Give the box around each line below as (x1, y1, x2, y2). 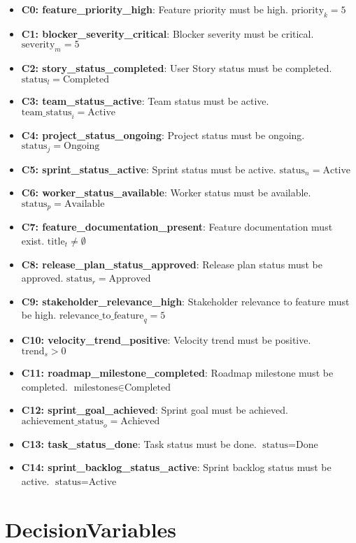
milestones (73, 382, 118, 393)
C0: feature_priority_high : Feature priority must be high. (21, 2, 288, 16)
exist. (21, 233, 45, 247)
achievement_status (21, 416, 104, 426)
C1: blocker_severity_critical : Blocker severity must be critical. (21, 26, 314, 41)
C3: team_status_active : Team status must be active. (21, 94, 269, 108)
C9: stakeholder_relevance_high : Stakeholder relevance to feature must (21, 294, 350, 308)
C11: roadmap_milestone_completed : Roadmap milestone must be (21, 365, 334, 380)
